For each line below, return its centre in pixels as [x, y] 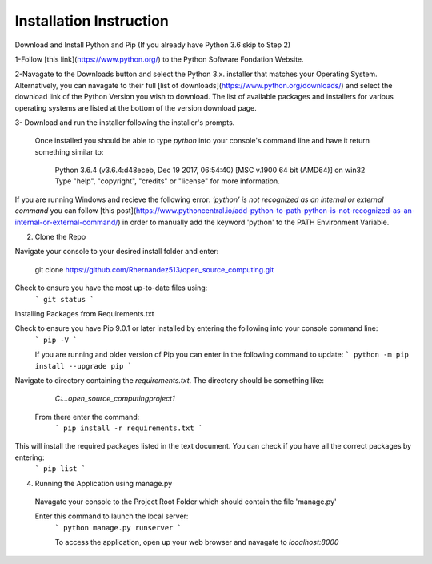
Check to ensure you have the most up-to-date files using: [111, 288]
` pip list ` [60, 469]
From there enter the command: [87, 417]
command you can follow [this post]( [76, 211]
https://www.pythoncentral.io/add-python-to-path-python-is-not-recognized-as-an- [276, 211]
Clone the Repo [60, 237]
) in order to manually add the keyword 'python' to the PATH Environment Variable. [253, 222]
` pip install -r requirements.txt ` [129, 428]
